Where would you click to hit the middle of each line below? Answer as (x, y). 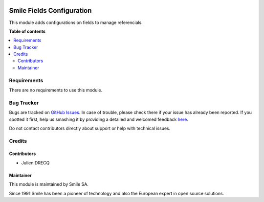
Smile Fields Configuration (50, 11)
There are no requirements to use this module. (56, 90)
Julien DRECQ (35, 163)
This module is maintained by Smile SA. (49, 184)
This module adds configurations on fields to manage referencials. (76, 22)
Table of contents (27, 31)
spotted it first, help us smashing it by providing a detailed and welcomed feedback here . (99, 119)
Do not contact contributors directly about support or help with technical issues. (90, 128)
